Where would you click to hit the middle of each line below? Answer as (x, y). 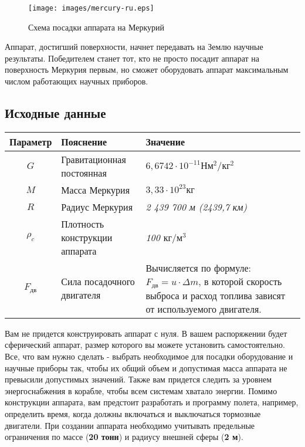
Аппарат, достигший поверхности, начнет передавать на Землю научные (134, 47)
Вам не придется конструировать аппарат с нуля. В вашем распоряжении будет (146, 333)
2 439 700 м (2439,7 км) (196, 206)
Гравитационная (94, 159)
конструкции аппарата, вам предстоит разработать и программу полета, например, (152, 402)
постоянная (84, 172)
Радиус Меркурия (97, 206)
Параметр (31, 141)
